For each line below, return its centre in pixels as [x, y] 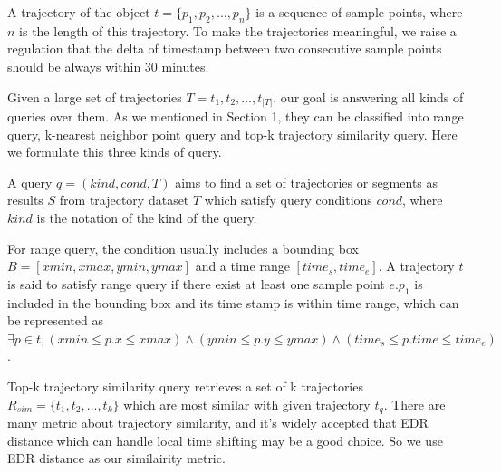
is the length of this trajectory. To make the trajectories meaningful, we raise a [238, 30]
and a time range [242, 266]
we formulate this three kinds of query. [115, 152]
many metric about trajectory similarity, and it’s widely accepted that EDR [218, 423]
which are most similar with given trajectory [247, 404]
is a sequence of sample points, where [359, 12]
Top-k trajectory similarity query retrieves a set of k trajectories [185, 386]
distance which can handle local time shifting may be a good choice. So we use [225, 440]
